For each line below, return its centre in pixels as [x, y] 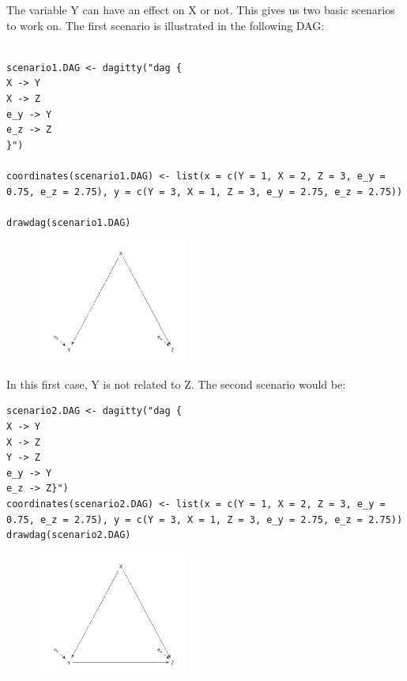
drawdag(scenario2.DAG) [69, 535]
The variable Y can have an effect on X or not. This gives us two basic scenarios [201, 9]
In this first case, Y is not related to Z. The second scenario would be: [176, 384]
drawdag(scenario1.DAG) [69, 222]
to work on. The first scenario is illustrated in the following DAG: [166, 25]
